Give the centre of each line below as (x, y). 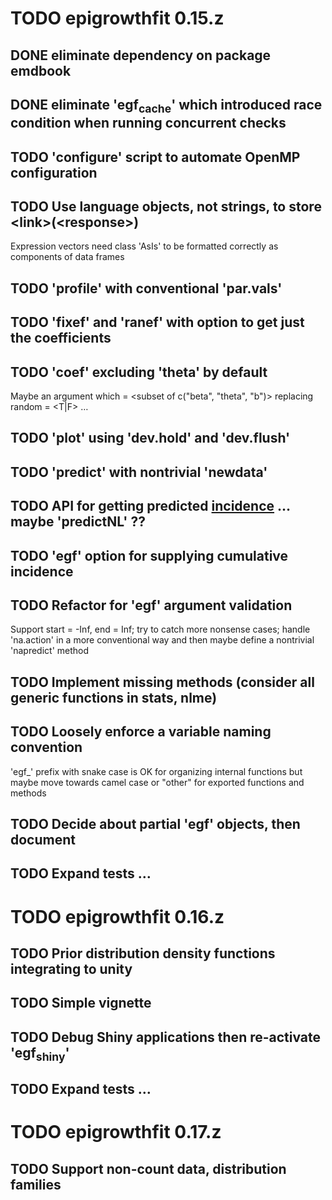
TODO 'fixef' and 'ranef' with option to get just (157, 322)
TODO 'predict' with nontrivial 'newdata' (139, 472)
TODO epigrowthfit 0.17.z (116, 1132)
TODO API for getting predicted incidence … (150, 506)
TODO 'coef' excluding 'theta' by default (139, 372)
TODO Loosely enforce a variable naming (141, 732)
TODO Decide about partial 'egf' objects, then (155, 823)
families (36, 1184)
